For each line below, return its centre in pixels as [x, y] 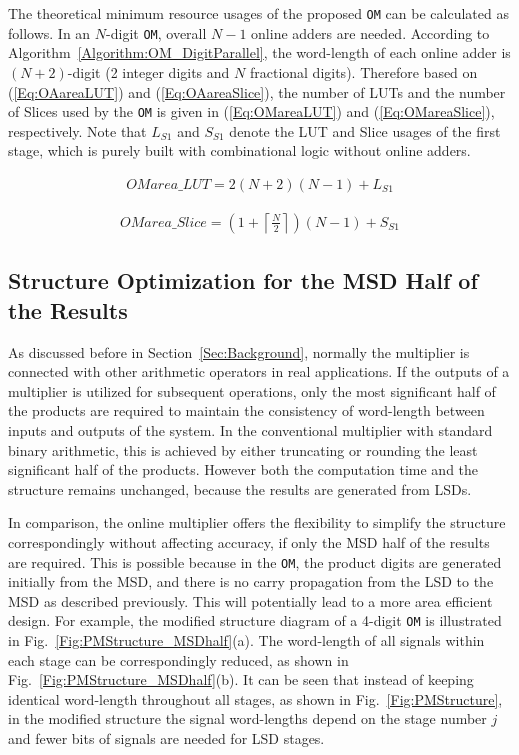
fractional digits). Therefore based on [363, 71]
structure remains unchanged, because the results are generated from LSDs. [240, 488]
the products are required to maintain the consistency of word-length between [246, 410]
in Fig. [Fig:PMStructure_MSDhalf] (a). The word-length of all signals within [246, 640]
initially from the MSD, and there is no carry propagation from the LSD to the [251, 581]
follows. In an [49, 32]
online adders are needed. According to [370, 32]
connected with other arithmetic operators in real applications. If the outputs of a [259, 371]
